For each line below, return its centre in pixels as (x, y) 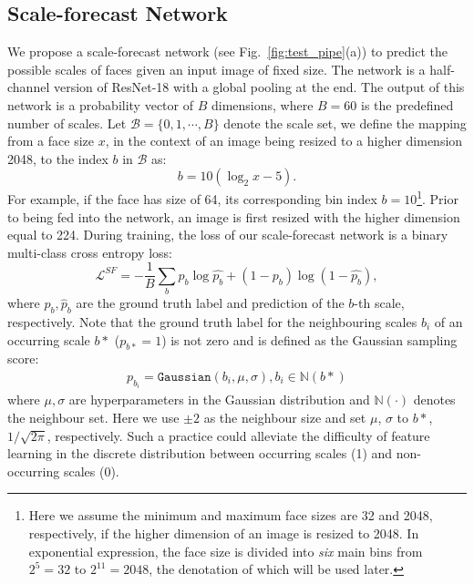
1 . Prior (438, 198)
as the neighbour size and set (285, 418)
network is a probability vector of (100, 104)
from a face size (51, 141)
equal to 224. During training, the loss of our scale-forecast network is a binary (228, 235)
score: (23, 359)
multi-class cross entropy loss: (90, 252)
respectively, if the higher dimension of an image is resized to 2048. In (224, 533)
